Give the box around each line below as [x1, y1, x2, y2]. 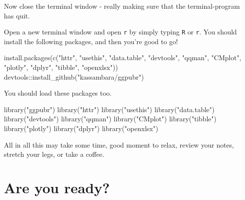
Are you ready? [4, 177, 110, 197]
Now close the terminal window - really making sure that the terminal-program [4, 1, 240, 11]
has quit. [4, 10, 30, 20]
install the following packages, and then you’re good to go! [4, 36, 178, 46]
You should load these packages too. [4, 88, 112, 98]
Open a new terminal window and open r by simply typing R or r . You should [4, 27, 237, 37]
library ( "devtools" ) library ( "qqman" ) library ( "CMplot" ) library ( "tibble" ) [4, 114, 217, 124]
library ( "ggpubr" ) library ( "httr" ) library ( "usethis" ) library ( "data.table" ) [4, 104, 215, 114]
